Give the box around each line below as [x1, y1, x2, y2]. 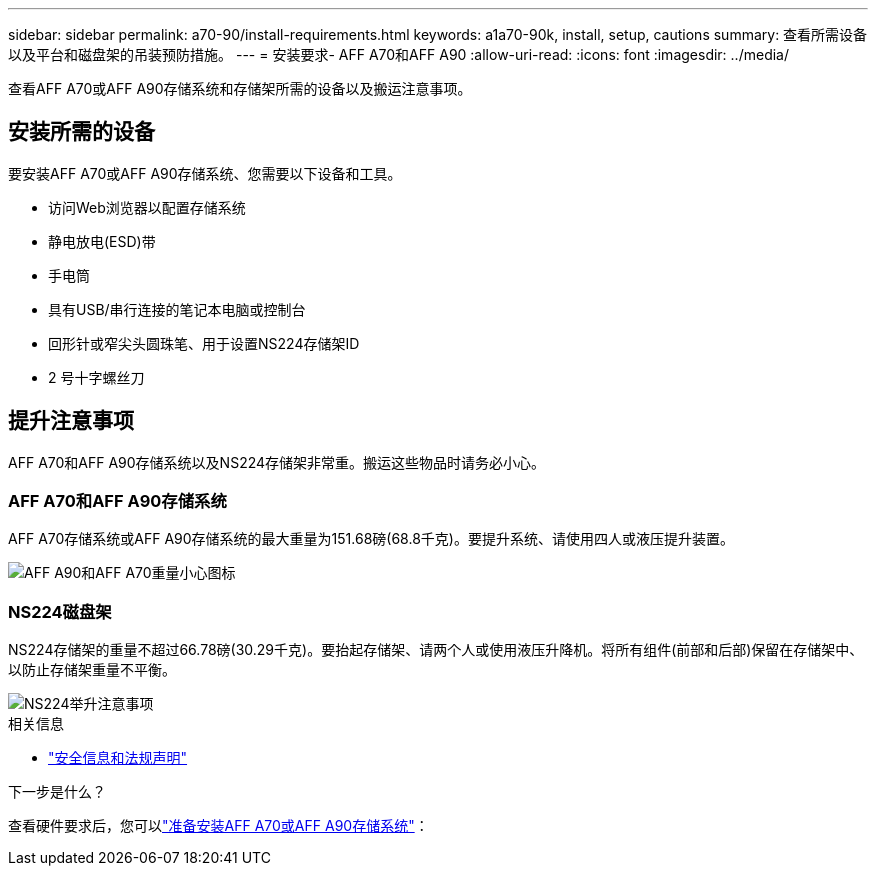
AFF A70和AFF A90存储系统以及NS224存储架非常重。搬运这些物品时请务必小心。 [8, 453, 546, 471]
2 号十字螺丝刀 [48, 368, 145, 386]
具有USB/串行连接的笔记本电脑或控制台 [48, 300, 306, 318]
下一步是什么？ [8, 783, 106, 801]
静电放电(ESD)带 [48, 232, 156, 250]
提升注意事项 [8, 408, 134, 434]
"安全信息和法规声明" [48, 749, 188, 767]
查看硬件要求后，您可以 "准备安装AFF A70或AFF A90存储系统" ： [8, 817, 429, 835]
